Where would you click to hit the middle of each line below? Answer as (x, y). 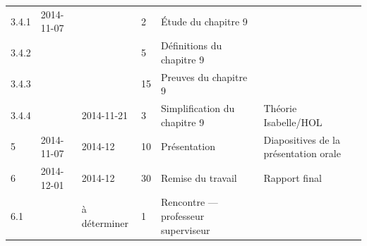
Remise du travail (199, 177)
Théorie (280, 108)
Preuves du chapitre (204, 76)
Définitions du (192, 45)
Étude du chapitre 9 (204, 21)
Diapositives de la (302, 139)
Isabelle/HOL (293, 122)
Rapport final (293, 177)
